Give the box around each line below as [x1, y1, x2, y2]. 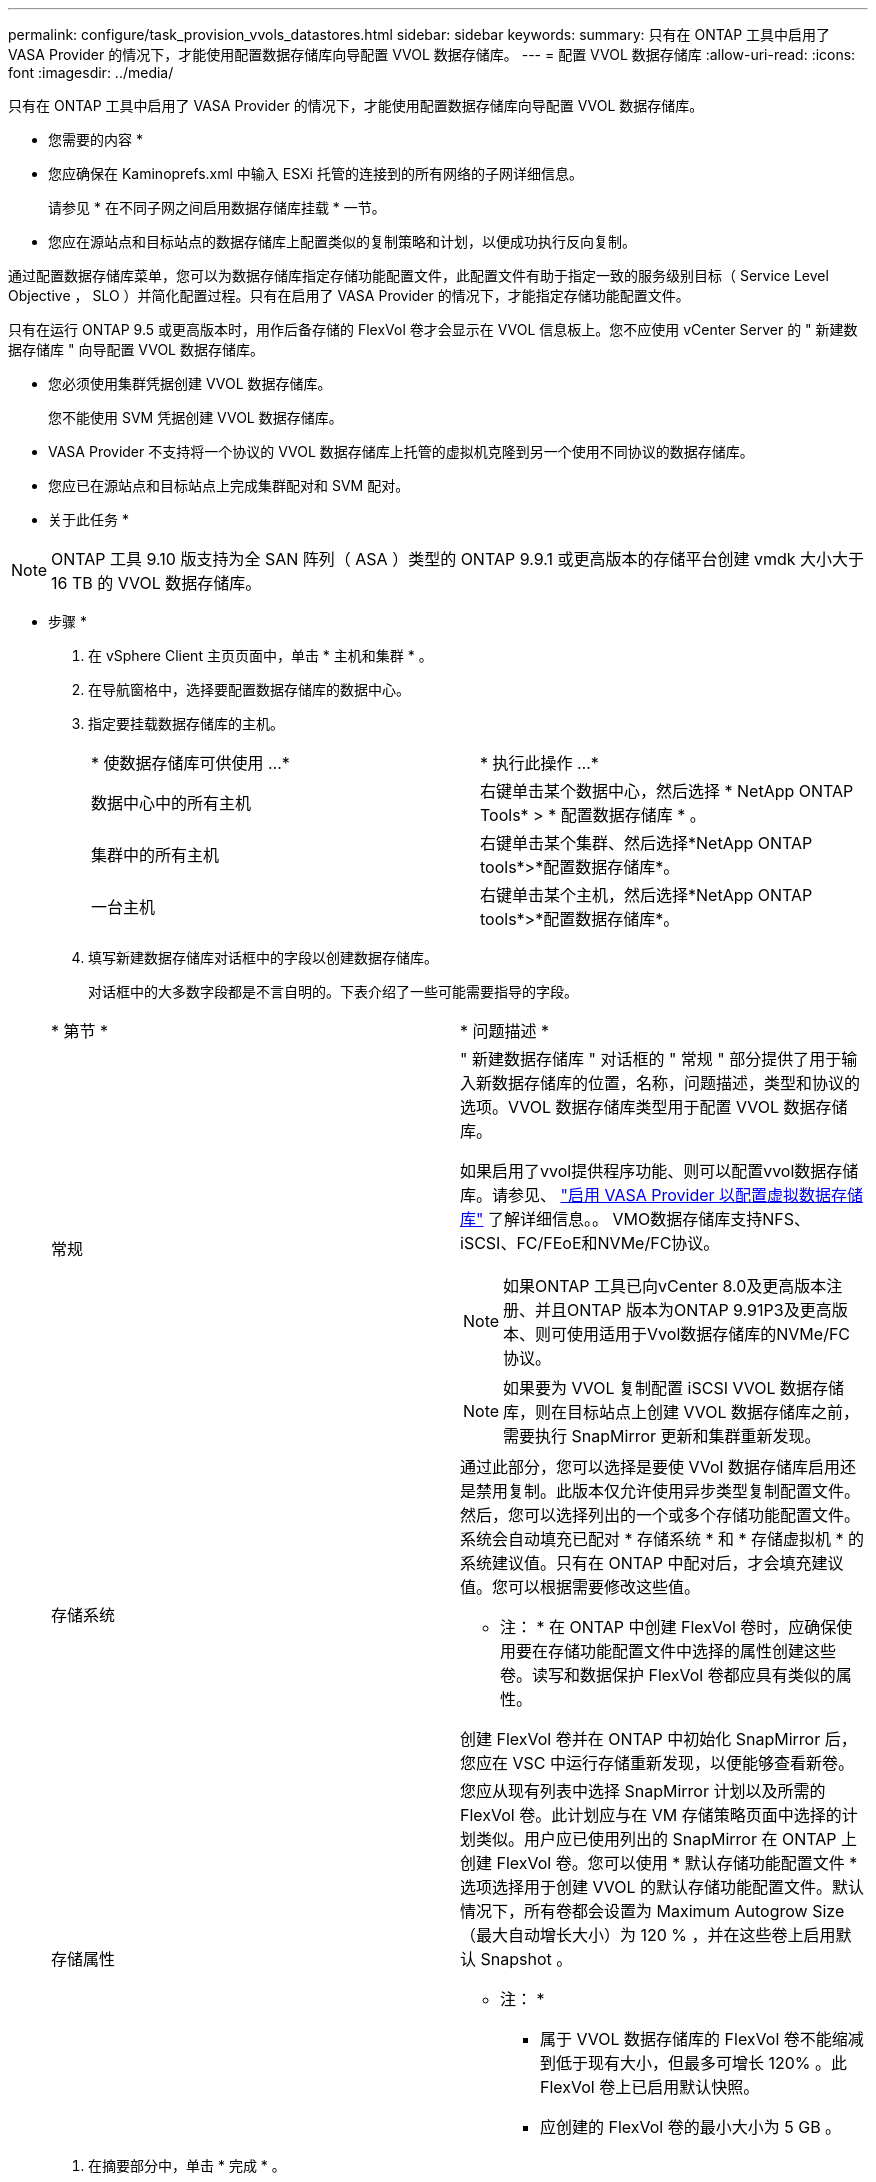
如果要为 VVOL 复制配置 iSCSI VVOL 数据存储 [503, 1378, 845, 1398]
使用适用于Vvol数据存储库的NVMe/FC [567, 1324, 851, 1344]
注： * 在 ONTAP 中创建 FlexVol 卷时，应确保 [500, 1617, 837, 1637]
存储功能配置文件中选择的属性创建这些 [548, 1641, 837, 1661]
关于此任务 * [48, 511, 129, 528]
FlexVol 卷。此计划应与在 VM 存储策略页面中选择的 [460, 1805, 842, 1825]
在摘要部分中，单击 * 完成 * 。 [88, 2157, 286, 2174]
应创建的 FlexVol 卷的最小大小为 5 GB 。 [540, 2117, 842, 2137]
